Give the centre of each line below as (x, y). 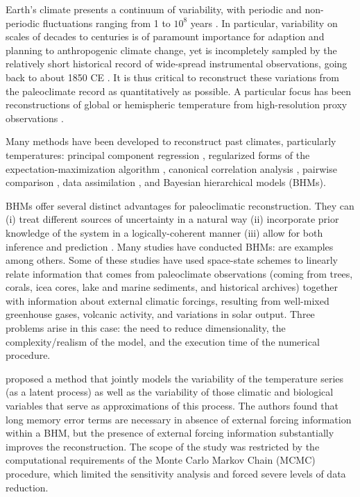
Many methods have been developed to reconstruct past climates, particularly (171, 141)
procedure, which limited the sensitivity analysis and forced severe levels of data (176, 473)
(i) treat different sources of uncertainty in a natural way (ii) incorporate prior (172, 219)
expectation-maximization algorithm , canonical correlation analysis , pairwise (171, 168)
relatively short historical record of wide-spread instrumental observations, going (177, 64)
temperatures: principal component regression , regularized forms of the (158, 154)
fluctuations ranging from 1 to (106, 23)
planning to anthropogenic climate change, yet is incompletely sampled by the (171, 50)
